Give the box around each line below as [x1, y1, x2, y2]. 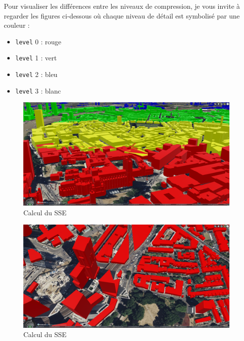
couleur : [4, 20, 30, 30]
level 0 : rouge [15, 36, 61, 46]
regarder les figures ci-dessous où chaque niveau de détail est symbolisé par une [4, 10, 240, 20]
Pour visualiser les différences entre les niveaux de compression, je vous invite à [4, 1, 240, 11]
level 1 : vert [15, 53, 57, 63]
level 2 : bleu [15, 69, 58, 79]
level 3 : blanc [15, 85, 61, 95]
